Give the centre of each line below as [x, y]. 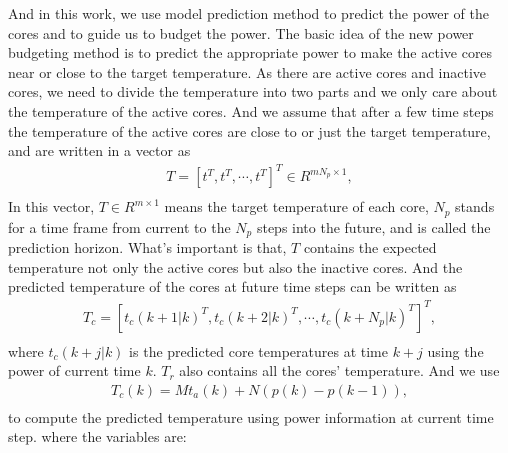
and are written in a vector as [99, 150]
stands [475, 206]
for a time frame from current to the [119, 226]
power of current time [74, 370]
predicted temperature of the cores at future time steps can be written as [232, 286]
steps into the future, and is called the [373, 226]
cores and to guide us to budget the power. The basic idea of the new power [241, 32]
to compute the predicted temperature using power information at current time [251, 416]
